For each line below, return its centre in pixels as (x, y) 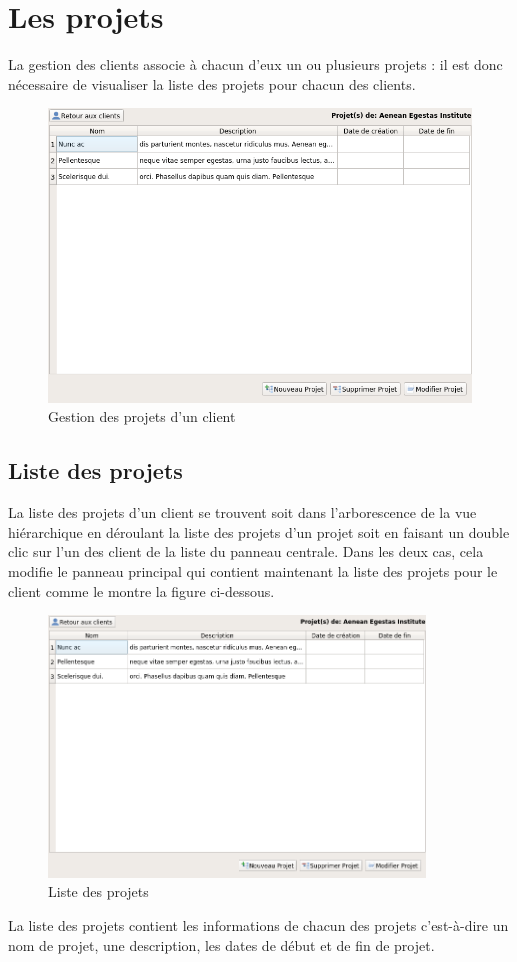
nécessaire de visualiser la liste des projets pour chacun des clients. (212, 83)
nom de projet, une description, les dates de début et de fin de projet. (221, 944)
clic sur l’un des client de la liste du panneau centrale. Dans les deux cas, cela (246, 551)
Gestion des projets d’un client (142, 416)
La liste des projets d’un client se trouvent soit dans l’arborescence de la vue (242, 512)
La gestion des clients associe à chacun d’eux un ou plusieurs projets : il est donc (255, 64)
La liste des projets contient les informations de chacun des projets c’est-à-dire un (258, 925)
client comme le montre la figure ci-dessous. (141, 590)
